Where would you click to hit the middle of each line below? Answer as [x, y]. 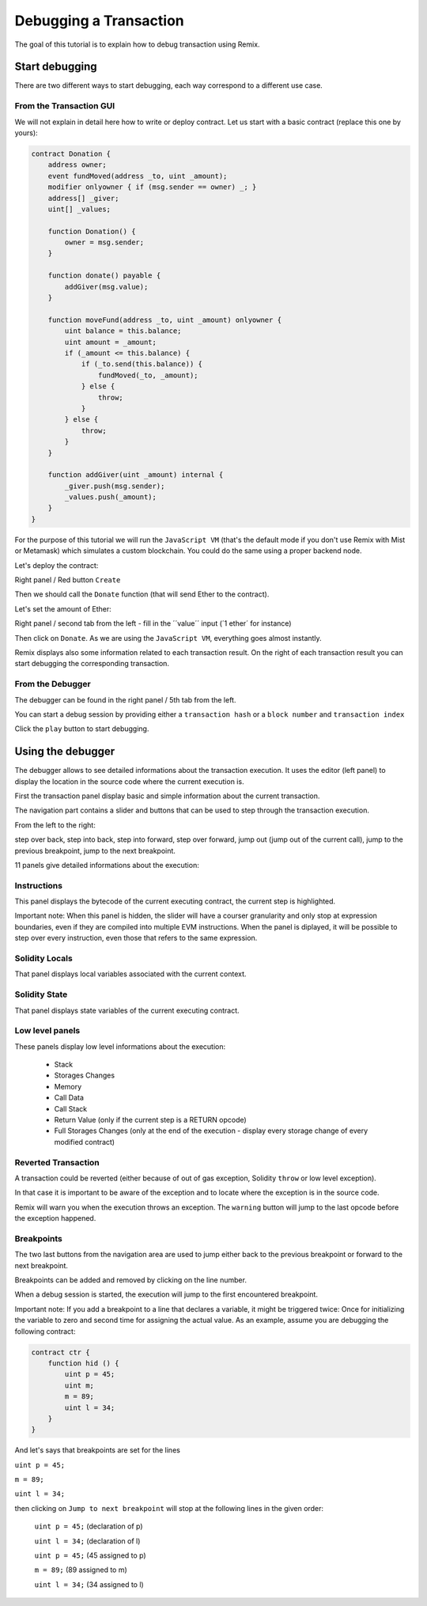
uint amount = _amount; [111, 342]
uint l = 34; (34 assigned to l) [89, 1584]
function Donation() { [92, 231]
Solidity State [41, 994]
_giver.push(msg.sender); [115, 486]
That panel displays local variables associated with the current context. [130, 974]
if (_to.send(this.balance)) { [142, 364]
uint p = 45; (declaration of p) [89, 1526]
